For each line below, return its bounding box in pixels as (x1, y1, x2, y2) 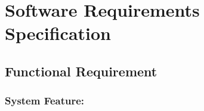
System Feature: (5, 93, 85, 108)
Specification (5, 21, 111, 45)
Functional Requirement (5, 61, 157, 80)
